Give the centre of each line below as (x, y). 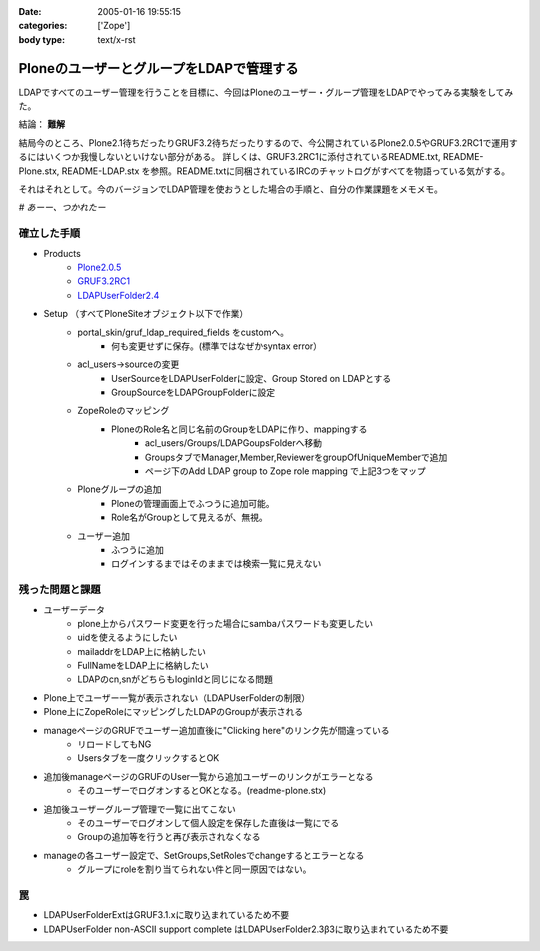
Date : (30, 11)
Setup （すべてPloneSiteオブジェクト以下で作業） (146, 314)
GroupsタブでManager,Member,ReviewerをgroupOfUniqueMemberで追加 (296, 457)
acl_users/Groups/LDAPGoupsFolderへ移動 (234, 443)
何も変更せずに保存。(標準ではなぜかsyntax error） (217, 346)
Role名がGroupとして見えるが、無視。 (190, 517)
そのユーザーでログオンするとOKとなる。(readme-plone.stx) (202, 791)
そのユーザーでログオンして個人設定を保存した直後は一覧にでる (208, 822)
